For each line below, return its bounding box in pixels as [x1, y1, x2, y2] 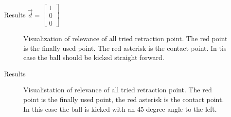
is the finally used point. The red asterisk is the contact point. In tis [23, 43, 227, 53]
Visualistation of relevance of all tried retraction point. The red [23, 85, 212, 95]
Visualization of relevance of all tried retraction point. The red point [23, 33, 228, 44]
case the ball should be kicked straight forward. [23, 52, 164, 62]
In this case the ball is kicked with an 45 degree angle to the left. [23, 103, 217, 114]
